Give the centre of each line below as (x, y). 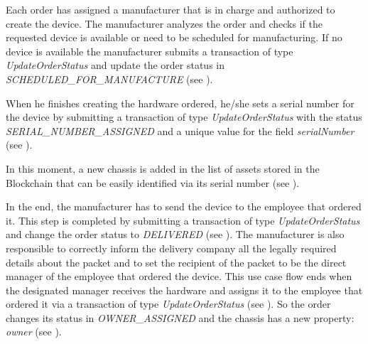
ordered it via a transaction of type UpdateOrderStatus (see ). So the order (168, 304)
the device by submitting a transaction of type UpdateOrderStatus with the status (184, 117)
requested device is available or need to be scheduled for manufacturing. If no (174, 37)
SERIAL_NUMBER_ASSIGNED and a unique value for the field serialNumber (180, 130)
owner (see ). (34, 332)
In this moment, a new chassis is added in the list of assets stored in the (163, 168)
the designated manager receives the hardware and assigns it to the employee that (184, 290)
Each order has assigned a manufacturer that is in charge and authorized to (171, 9)
